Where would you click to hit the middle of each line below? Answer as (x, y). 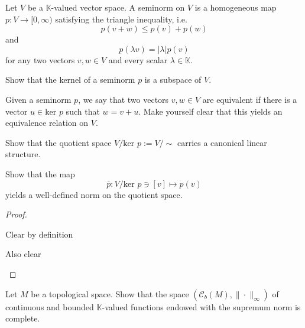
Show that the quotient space (59, 142)
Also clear (23, 254)
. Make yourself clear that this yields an (210, 111)
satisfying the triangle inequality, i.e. (121, 19)
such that (83, 111)
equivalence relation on (47, 123)
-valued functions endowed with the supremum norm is (201, 306)
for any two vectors (40, 59)
